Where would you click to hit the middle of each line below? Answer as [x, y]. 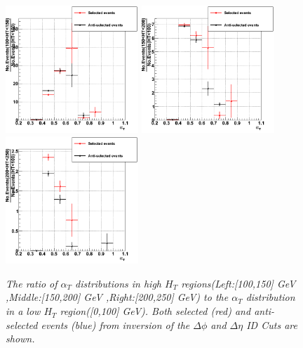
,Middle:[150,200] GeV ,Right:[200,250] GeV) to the [117, 297]
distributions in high [118, 283]
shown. [20, 339]
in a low [23, 311]
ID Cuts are [272, 324]
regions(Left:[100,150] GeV [238, 283]
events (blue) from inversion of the [115, 324]
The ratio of [32, 283]
